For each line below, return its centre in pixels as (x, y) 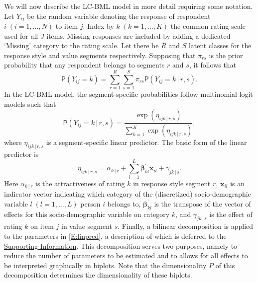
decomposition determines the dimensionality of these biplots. (98, 275)
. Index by (98, 26)
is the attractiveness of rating (80, 183)
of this (225, 265)
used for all (21, 35)
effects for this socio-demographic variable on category (87, 214)
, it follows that (213, 65)
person (90, 203)
